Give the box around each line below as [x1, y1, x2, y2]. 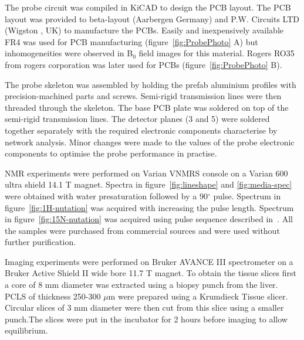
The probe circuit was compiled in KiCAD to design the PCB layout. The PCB [5, 1, 291, 13]
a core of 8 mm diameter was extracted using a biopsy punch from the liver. [5, 278, 278, 291]
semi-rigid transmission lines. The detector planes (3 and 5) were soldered [5, 113, 270, 125]
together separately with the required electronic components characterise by [5, 124, 278, 136]
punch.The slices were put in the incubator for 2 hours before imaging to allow [5, 312, 288, 325]
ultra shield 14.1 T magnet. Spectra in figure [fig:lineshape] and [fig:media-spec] [5, 178, 292, 191]
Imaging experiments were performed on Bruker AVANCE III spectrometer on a [5, 255, 293, 267]
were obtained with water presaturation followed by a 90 [5, 189, 208, 202]
